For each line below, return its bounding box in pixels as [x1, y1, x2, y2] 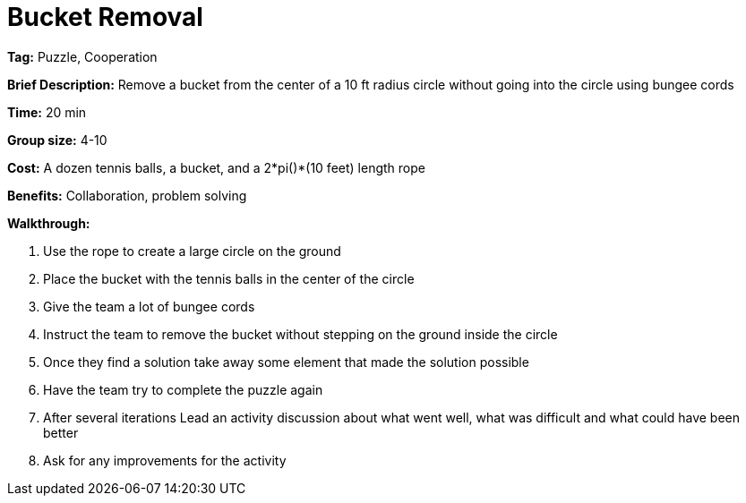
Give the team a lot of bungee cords [43, 298, 255, 314]
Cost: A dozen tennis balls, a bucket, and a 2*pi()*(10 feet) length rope [7, 159, 425, 175]
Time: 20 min [7, 104, 87, 120]
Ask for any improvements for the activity [43, 452, 287, 468]
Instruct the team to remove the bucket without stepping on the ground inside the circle [43, 326, 558, 342]
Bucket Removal [7, 2, 203, 32]
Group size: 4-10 [7, 132, 107, 148]
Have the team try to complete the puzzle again [43, 381, 323, 397]
